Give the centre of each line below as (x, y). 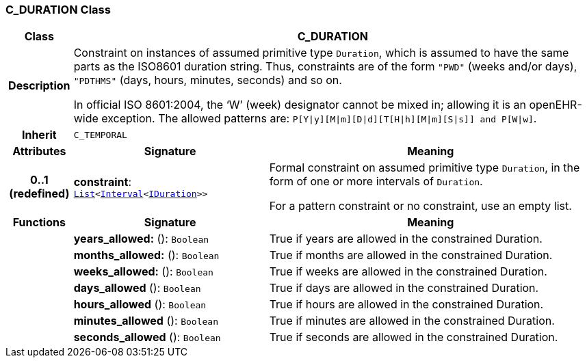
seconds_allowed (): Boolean (147, 337)
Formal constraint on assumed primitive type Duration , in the (425, 168)
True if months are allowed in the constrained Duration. (411, 255)
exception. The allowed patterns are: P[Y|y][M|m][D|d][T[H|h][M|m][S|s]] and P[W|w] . (319, 119)
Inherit (39, 135)
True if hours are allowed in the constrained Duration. (406, 305)
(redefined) (39, 194)
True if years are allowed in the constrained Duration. (406, 239)
